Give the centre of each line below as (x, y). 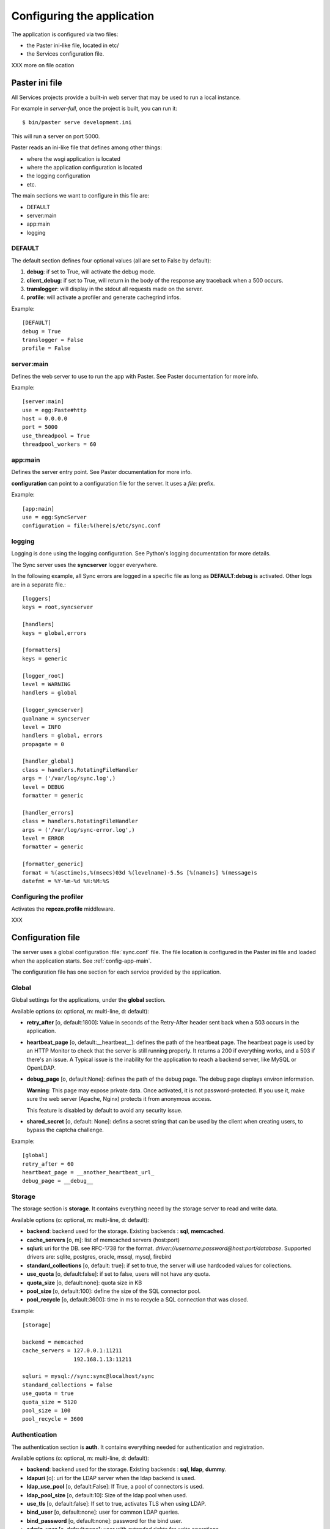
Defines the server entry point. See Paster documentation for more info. (102, 472)
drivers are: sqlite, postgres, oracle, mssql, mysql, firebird (99, 1257)
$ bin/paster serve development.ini (77, 123)
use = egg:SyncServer (54, 517)
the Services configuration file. (65, 54)
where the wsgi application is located (73, 158)
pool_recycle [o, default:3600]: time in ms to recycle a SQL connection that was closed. (137, 1300)
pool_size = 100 (46, 1411)
